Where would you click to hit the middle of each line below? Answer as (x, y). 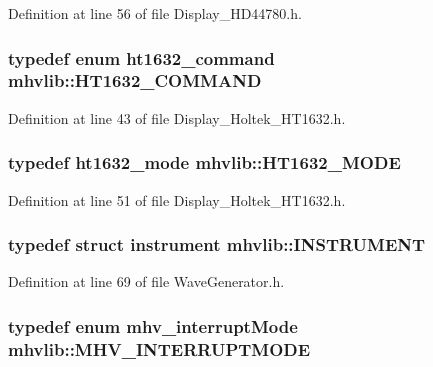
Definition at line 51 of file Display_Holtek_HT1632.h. (177, 199)
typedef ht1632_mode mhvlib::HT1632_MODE (204, 162)
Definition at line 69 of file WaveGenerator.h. (146, 281)
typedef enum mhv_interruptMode (153, 325)
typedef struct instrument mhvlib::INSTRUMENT (217, 244)
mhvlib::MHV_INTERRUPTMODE (159, 348)
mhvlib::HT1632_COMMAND (135, 80)
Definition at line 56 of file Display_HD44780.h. (155, 13)
